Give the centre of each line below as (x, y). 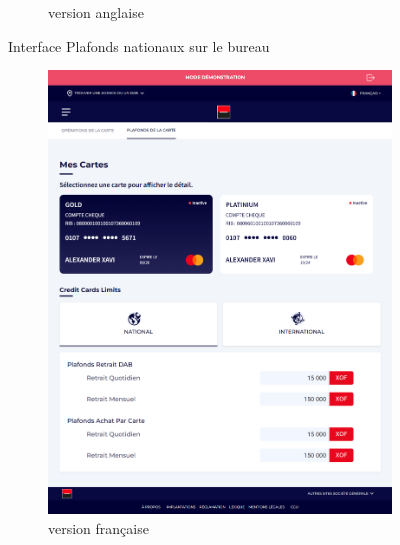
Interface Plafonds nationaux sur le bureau (139, 45)
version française (98, 527)
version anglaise (96, 12)
